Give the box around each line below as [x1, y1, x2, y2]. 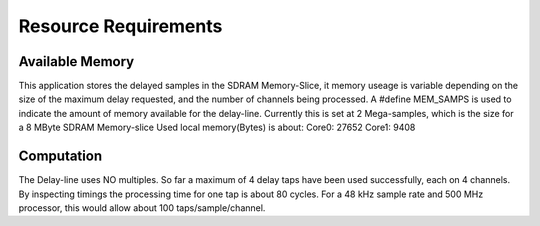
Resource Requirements [18, 15, 223, 37]
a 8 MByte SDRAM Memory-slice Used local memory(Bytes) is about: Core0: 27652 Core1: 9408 [18, 121, 416, 134]
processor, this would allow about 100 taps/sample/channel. [18, 201, 266, 214]
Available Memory [18, 53, 135, 70]
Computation [18, 148, 103, 165]
